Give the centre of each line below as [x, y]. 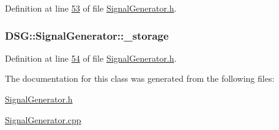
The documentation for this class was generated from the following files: [140, 78]
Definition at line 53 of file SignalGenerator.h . [91, 8]
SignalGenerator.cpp [43, 119]
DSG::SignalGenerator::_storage [87, 35]
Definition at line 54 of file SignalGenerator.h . [91, 58]
